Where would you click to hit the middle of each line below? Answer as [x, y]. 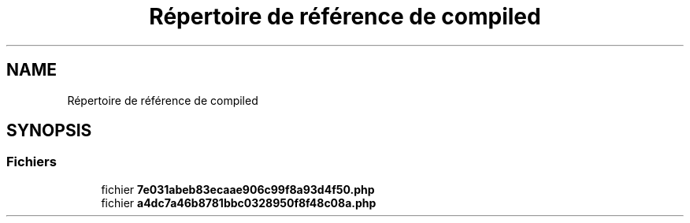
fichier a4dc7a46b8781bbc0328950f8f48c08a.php [239, 203]
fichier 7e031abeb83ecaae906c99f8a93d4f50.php [238, 189]
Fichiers [32, 162]
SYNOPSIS [49, 131]
